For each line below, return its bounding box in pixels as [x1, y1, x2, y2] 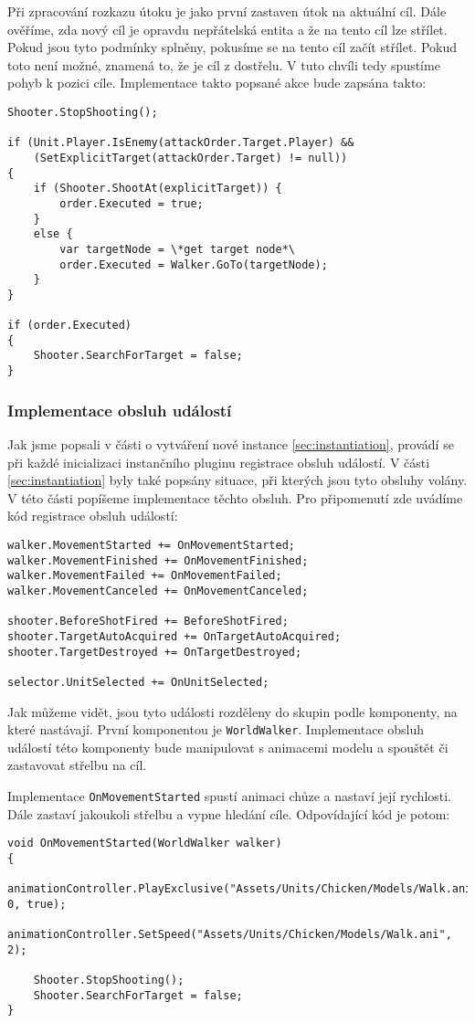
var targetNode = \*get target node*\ [59, 242, 295, 256]
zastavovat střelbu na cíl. [7, 755, 147, 775]
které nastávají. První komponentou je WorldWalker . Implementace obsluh [7, 720, 425, 739]
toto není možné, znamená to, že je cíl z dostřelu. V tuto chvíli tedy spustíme [7, 55, 440, 74]
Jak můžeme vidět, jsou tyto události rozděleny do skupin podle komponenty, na [7, 701, 458, 721]
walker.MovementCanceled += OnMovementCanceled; [7, 584, 309, 597]
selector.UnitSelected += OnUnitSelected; [7, 675, 269, 689]
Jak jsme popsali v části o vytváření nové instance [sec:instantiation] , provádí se [7, 435, 454, 453]
